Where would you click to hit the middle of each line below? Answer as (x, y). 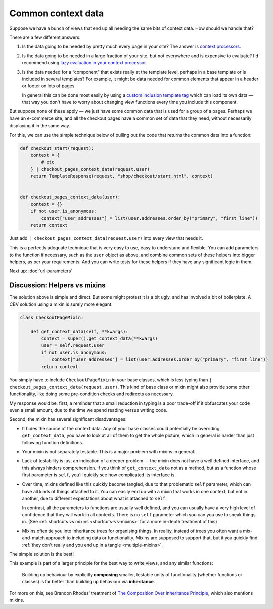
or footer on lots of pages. (49, 86)
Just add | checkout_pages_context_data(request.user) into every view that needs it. (106, 238)
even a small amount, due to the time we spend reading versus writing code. (88, 410)
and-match (33, 538)
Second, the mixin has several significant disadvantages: (68, 419)
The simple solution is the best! (41, 554)
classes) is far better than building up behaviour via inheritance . (88, 582)
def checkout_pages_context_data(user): (70, 197)
